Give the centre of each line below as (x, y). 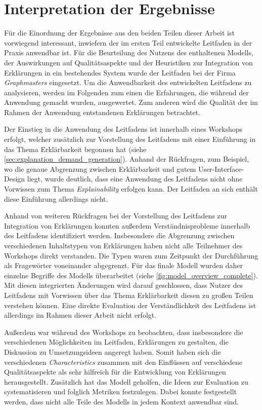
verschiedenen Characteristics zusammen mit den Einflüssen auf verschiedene (123, 362)
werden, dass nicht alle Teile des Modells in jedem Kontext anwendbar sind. (122, 401)
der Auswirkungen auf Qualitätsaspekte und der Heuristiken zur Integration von (128, 62)
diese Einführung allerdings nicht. (56, 198)
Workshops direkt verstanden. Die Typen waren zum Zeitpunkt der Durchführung (131, 255)
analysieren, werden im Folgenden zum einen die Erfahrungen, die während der (126, 92)
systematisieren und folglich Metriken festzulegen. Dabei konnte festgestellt (120, 392)
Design (15, 179)
